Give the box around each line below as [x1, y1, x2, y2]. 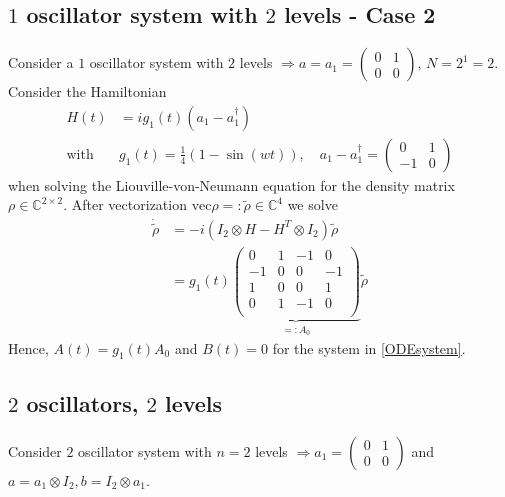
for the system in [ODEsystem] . [272, 337, 466, 358]
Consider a [8, 52, 74, 73]
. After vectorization [63, 194, 187, 215]
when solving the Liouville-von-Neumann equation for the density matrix [8, 174, 455, 195]
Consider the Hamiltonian [8, 81, 167, 102]
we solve [287, 194, 338, 215]
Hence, [8, 337, 49, 358]
